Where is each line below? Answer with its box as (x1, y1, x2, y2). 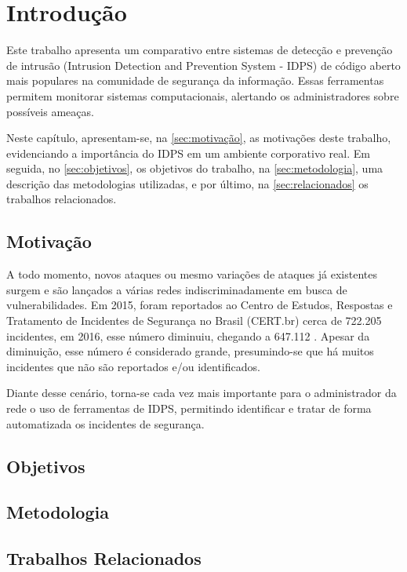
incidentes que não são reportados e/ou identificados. (6, 358, 260, 374)
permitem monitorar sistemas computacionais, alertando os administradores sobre (6, 87, 399, 104)
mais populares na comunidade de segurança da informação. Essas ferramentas (6, 72, 384, 89)
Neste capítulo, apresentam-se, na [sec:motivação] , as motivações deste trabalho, (6, 129, 391, 146)
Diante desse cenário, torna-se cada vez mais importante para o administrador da (6, 384, 397, 401)
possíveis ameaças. (6, 103, 94, 119)
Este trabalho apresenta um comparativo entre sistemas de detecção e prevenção (6, 42, 393, 58)
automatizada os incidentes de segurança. (6, 415, 205, 432)
